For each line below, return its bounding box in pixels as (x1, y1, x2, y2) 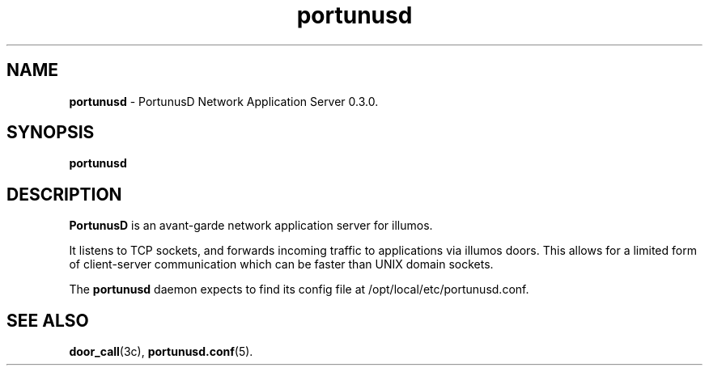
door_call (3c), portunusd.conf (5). (69, 345, 253, 359)
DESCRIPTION (6, 184, 122, 205)
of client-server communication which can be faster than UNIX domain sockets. (69, 257, 494, 272)
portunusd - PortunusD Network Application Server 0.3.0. (69, 94, 379, 108)
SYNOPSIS (6, 122, 95, 143)
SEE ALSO (6, 310, 89, 331)
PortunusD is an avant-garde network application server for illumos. (69, 218, 433, 233)
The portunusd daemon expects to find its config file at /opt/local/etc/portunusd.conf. (69, 282, 529, 297)
